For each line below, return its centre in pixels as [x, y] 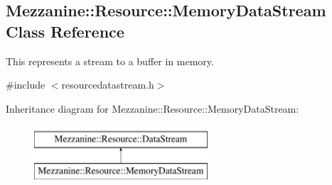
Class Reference [65, 31]
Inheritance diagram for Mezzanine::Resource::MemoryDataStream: [152, 108]
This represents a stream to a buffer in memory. [110, 61]
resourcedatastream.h [108, 85]
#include [26, 85]
